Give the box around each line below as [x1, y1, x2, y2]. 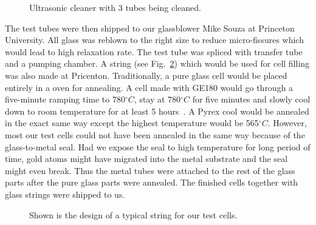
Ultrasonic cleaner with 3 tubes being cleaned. [29, 1, 201, 13]
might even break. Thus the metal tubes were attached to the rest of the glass [5, 164, 295, 176]
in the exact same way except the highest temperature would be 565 [5, 116, 259, 129]
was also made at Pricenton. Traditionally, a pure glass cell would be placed [5, 69, 287, 81]
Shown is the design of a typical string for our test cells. [29, 208, 238, 221]
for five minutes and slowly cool [192, 93, 311, 106]
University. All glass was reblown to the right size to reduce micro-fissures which [5, 33, 304, 46]
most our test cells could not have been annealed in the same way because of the [5, 128, 305, 141]
